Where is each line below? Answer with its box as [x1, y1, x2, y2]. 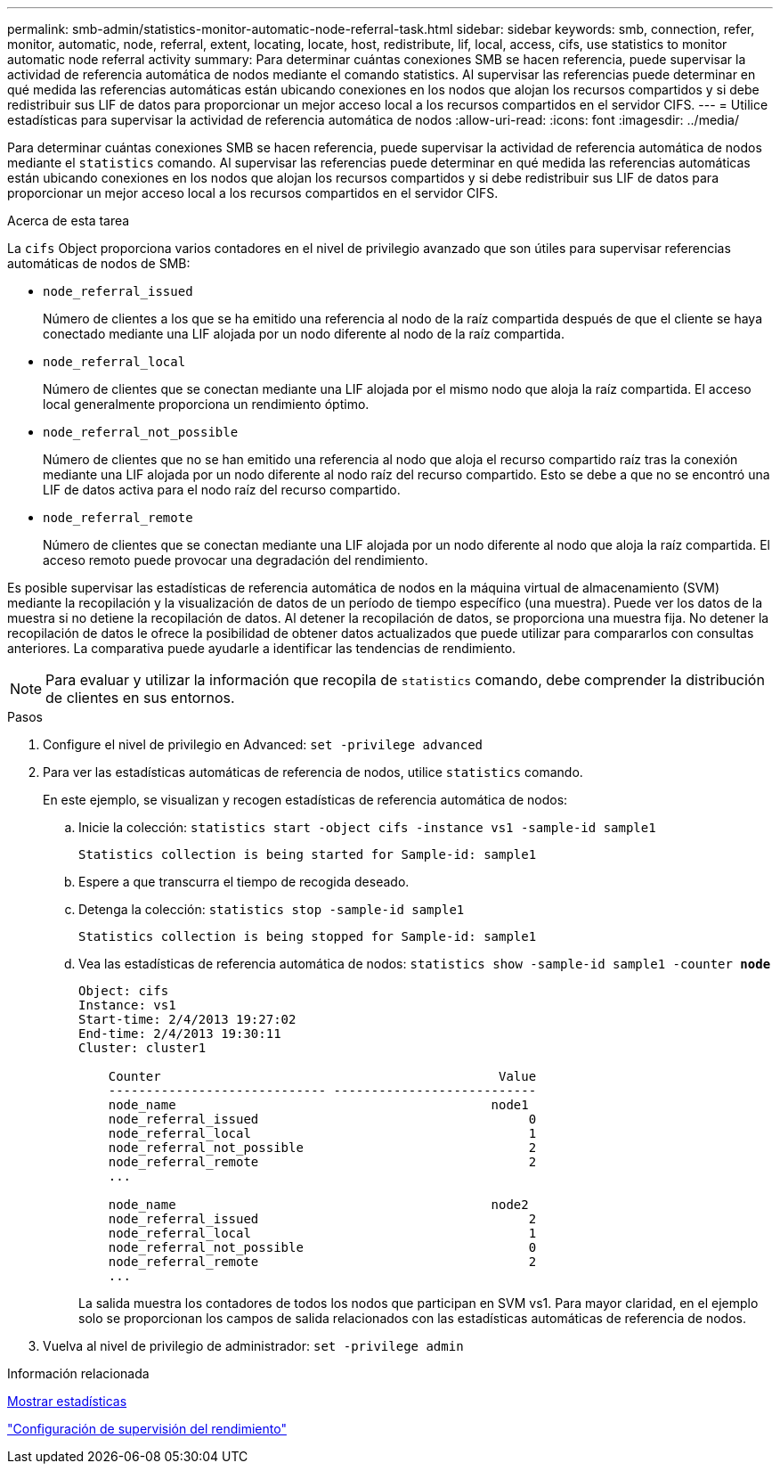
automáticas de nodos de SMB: [7, 256, 191, 271]
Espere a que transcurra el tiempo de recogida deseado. [78, 874, 410, 889]
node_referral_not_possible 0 [108, 1240, 537, 1254]
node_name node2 [108, 1197, 529, 1212]
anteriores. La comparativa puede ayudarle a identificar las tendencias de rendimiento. [7, 641, 516, 656]
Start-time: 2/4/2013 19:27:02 [78, 1012, 297, 1026]
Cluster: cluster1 [78, 1041, 207, 1055]
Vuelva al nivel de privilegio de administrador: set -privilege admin [43, 1338, 464, 1353]
